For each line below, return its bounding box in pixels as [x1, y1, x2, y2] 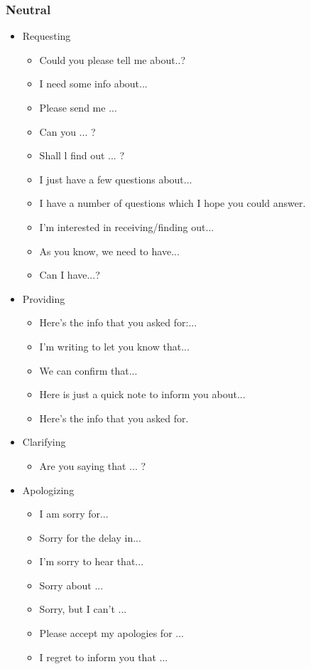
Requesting [22, 28, 71, 43]
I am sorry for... [39, 506, 109, 521]
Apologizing [22, 482, 75, 497]
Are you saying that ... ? [39, 458, 146, 473]
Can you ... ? [39, 124, 96, 139]
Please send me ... [39, 100, 117, 114]
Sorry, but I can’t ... [39, 601, 127, 616]
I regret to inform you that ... [39, 649, 168, 664]
